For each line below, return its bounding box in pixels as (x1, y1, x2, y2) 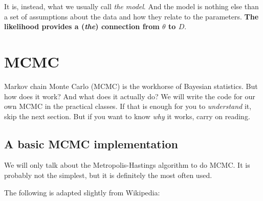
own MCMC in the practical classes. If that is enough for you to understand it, (4, 101, 252, 111)
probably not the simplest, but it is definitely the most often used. (4, 170, 212, 181)
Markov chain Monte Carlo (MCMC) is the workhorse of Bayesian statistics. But (4, 80, 258, 91)
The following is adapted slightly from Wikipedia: (4, 187, 160, 197)
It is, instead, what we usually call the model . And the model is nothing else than (4, 1, 259, 11)
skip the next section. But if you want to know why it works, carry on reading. (4, 110, 250, 121)
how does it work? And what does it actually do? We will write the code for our (4, 91, 255, 101)
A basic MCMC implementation (4, 136, 178, 151)
